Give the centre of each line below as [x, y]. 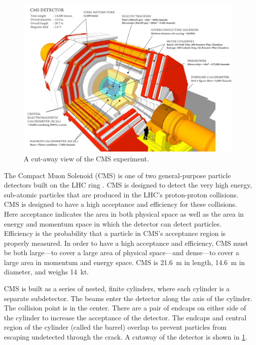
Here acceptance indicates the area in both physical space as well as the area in [124, 213]
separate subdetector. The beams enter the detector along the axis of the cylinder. [128, 298]
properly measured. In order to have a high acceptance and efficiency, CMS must [126, 243]
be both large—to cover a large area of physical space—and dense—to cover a [122, 252]
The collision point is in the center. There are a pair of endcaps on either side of [125, 308]
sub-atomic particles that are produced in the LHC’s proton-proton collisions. [121, 194]
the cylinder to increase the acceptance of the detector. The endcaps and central [125, 317]
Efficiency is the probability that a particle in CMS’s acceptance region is [115, 233]
